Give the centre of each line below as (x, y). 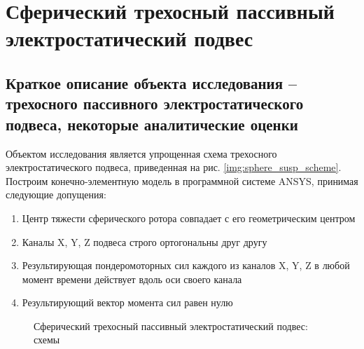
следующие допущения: (56, 194)
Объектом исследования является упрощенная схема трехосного (141, 153)
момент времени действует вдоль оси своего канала (132, 279)
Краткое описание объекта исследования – (152, 82)
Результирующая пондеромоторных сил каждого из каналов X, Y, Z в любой (186, 265)
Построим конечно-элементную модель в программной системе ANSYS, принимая (182, 180)
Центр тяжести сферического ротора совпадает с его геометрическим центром (189, 218)
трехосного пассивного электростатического (155, 103)
